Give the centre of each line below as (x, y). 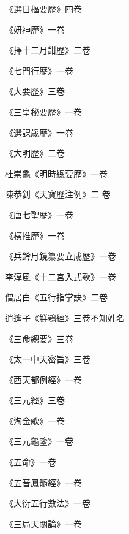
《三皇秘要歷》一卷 (43, 111)
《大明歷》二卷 (35, 153)
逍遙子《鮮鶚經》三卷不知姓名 (65, 317)
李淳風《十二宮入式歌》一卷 (61, 276)
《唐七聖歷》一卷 (39, 214)
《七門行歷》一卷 (39, 70)
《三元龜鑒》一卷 (39, 441)
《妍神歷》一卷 (35, 29)
